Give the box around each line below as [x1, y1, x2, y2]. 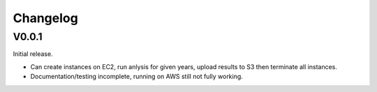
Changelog [13, 10, 78, 26]
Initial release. [13, 50, 53, 58]
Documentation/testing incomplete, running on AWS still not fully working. [30, 73, 244, 81]
